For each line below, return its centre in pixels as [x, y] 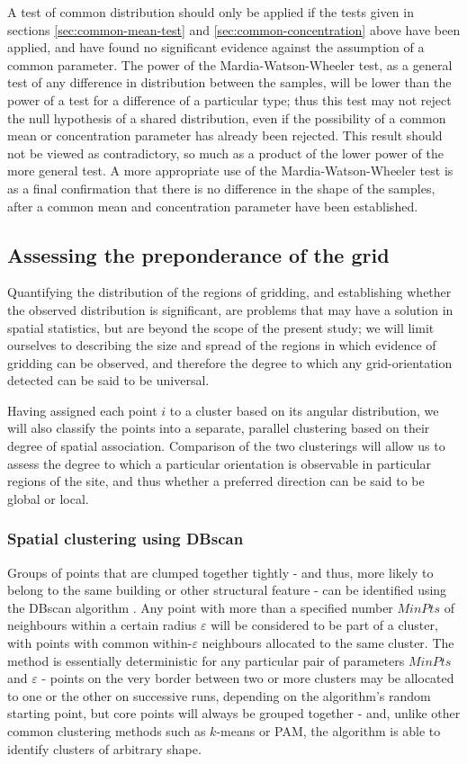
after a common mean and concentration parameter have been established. [213, 206]
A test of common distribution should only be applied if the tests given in [211, 12]
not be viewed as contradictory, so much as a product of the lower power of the [225, 153]
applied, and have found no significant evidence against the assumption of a [216, 47]
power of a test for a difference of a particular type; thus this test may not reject [229, 99]
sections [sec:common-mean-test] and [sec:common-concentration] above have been [234, 29]
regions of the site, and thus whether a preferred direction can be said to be [216, 481]
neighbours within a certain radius [102, 625]
